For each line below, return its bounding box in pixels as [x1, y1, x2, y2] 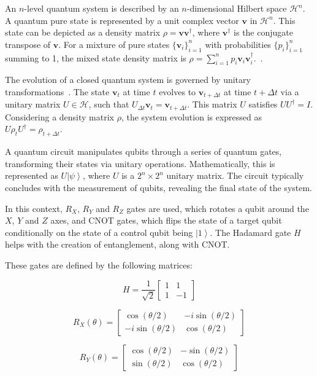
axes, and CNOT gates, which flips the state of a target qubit [50, 214, 282, 227]
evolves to [159, 85, 196, 98]
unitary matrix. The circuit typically [166, 169, 304, 182]
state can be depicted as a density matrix [5, 26, 161, 39]
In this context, [5, 202, 63, 214]
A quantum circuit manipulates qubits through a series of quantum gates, [5, 145, 282, 158]
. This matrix [187, 98, 237, 111]
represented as [5, 169, 58, 182]
